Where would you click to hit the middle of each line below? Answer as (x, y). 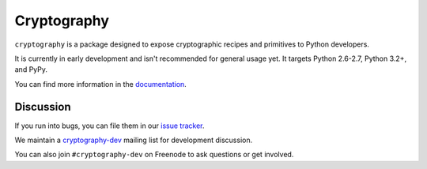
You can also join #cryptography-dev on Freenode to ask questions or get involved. (154, 155)
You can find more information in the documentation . (101, 84)
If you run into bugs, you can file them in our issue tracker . (110, 126)
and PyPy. (31, 69)
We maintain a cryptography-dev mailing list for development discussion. (134, 140)
